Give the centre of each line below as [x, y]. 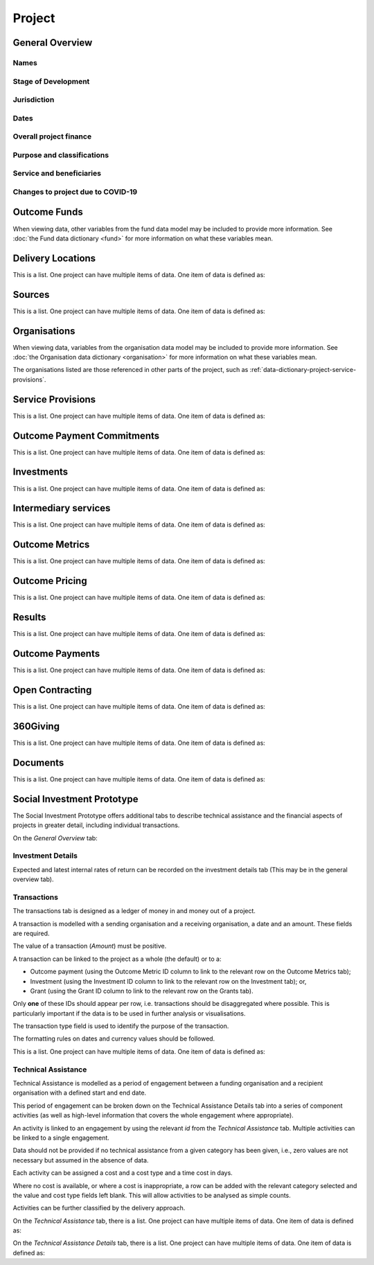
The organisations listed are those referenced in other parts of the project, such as [131, 370]
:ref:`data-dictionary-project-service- [303, 370]
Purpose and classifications [61, 154]
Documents [38, 762]
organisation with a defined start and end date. [80, 1093]
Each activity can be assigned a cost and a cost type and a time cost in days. [123, 1173]
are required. [31, 933]
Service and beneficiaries [57, 173]
